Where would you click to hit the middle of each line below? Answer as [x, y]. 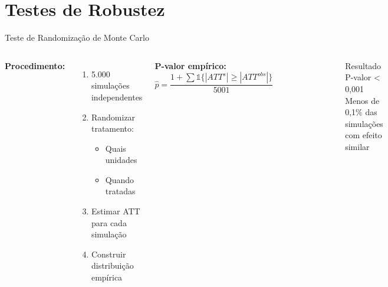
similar [357, 146]
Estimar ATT [116, 211]
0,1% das [361, 112]
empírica [107, 277]
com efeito [364, 135]
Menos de [362, 100]
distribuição [112, 265]
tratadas [120, 191]
